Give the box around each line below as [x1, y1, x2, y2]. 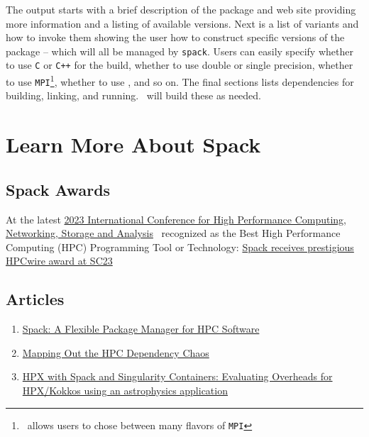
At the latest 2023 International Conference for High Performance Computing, [6, 211, 346, 226]
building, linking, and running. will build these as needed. [6, 88, 262, 103]
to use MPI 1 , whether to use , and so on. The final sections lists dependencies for [6, 72, 354, 89]
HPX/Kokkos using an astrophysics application [22, 382, 228, 397]
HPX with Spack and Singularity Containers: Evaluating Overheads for [22, 369, 333, 384]
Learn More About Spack [6, 130, 261, 159]
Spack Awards [6, 178, 111, 200]
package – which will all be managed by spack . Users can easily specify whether [6, 43, 353, 58]
